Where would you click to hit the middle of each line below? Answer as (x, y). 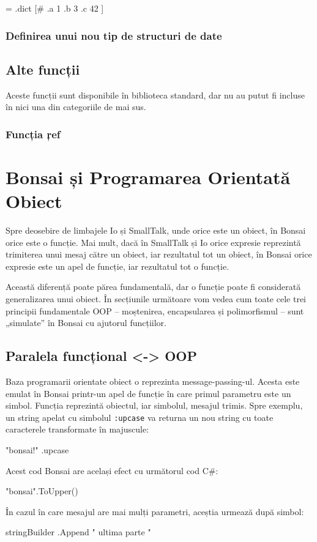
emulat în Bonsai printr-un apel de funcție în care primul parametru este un (148, 393)
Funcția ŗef (33, 134)
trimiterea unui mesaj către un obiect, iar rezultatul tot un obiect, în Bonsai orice (159, 254)
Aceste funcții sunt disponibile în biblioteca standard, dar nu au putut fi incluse (155, 95)
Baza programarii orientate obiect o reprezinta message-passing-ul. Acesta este (153, 381)
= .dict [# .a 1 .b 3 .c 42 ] (55, 8)
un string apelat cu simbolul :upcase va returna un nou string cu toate (140, 417)
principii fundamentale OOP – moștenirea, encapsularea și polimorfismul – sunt (155, 310)
